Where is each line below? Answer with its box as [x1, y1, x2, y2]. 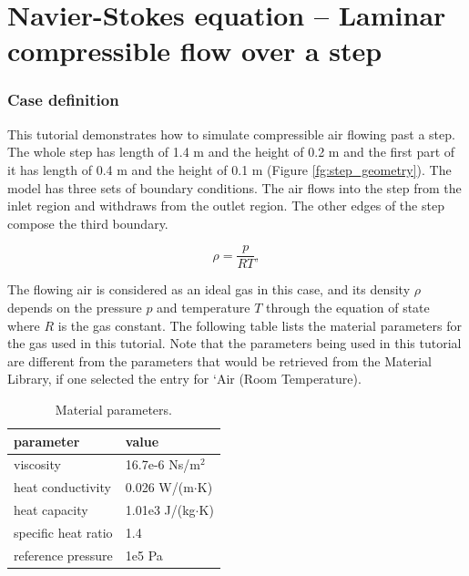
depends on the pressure [7, 298, 142, 316]
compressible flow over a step [7, 32, 382, 69]
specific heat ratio [14, 522, 113, 541]
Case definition [7, 88, 119, 111]
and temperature [157, 298, 250, 316]
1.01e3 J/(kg [125, 500, 196, 519]
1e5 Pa [125, 545, 163, 564]
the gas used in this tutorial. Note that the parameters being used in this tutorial [7, 334, 462, 353]
